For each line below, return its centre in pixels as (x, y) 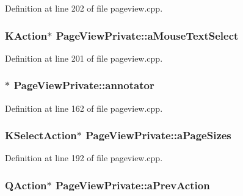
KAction (26, 35)
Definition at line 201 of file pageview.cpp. (84, 58)
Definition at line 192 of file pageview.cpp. (84, 158)
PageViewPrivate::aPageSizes (158, 135)
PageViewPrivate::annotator (84, 85)
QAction (26, 185)
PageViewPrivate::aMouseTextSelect (147, 35)
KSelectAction (41, 135)
